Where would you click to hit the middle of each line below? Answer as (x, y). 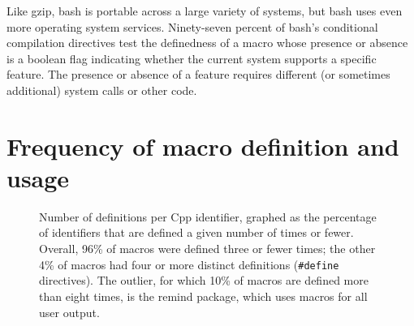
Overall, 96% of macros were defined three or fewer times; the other (207, 249)
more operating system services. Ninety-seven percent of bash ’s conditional (192, 26)
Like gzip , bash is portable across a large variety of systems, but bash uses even (205, 11)
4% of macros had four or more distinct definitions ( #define (189, 264)
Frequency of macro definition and (203, 146)
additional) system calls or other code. (102, 90)
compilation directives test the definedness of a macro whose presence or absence (207, 43)
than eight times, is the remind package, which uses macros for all (203, 296)
